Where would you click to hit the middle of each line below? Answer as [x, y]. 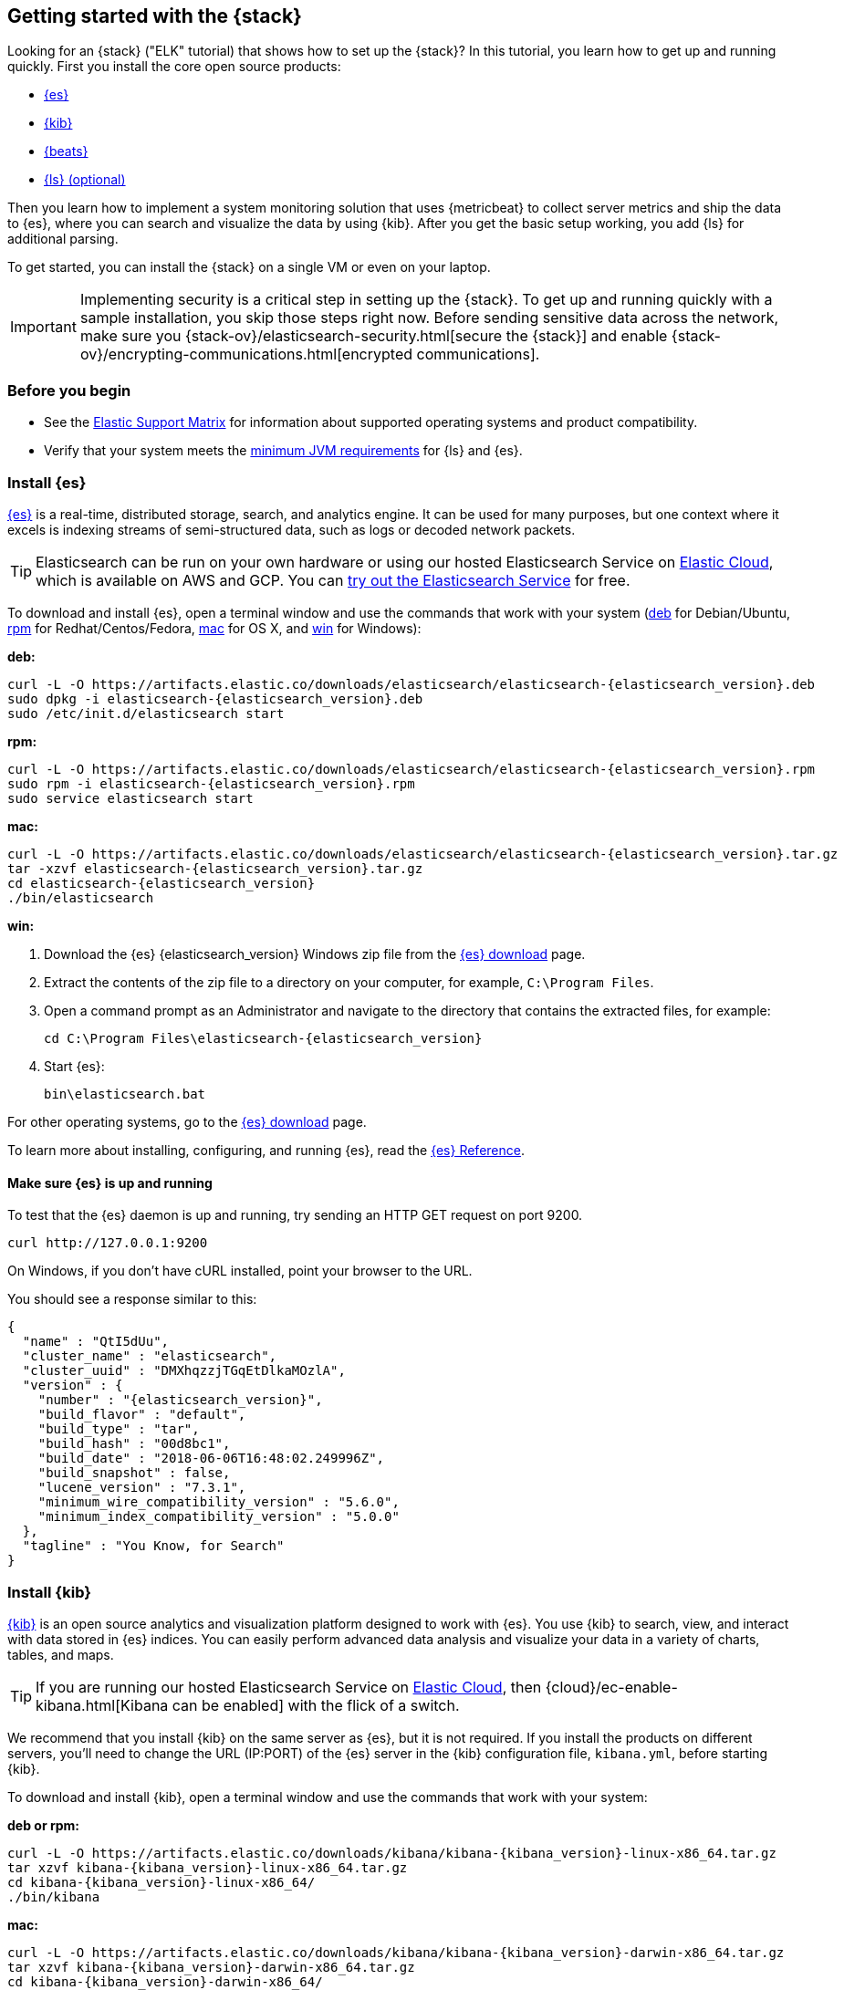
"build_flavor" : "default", [142, 1415]
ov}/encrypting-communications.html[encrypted [246, 354]
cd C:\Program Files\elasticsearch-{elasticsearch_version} [263, 1038]
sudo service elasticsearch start [130, 798]
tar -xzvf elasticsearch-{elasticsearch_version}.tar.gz [215, 868]
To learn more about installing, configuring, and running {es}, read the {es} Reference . [266, 1150]
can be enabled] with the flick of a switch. [316, 1705]
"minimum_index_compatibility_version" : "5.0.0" [219, 1517]
